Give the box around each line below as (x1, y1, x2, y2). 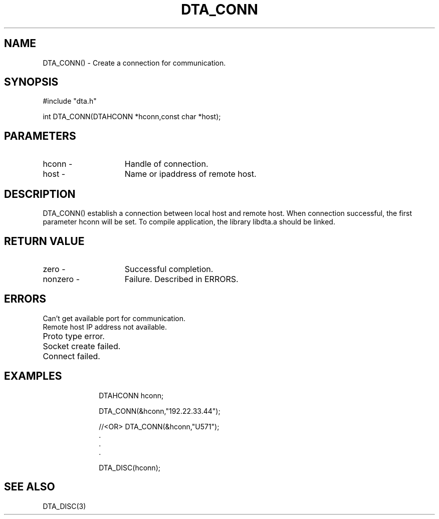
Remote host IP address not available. (43, 322, 167, 331)
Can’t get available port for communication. (43, 314, 186, 323)
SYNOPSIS (4, 76, 59, 89)
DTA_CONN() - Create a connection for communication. (43, 58, 226, 67)
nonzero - (43, 274, 80, 284)
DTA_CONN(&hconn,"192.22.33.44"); (99, 406, 221, 415)
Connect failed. (43, 351, 100, 361)
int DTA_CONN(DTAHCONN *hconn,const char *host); (43, 112, 221, 121)
